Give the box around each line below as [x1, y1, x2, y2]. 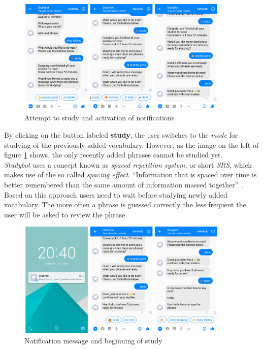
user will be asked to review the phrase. [4, 209, 127, 219]
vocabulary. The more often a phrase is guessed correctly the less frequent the [4, 199, 246, 210]
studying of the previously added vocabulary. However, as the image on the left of [4, 139, 259, 150]
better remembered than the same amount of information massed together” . [4, 179, 244, 189]
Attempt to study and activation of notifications [24, 112, 175, 123]
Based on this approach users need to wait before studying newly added [4, 189, 227, 200]
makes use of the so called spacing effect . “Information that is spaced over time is [4, 169, 257, 180]
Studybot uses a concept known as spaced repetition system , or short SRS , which [4, 159, 252, 170]
